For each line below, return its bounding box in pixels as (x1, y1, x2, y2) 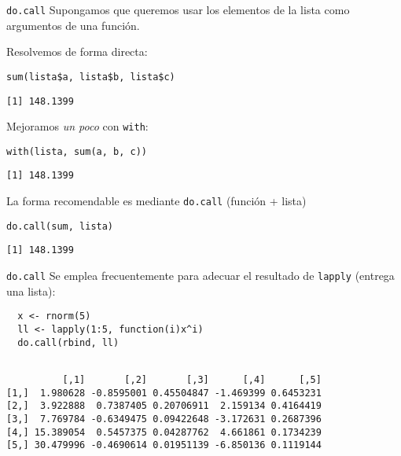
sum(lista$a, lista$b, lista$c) (6, 71, 175, 83)
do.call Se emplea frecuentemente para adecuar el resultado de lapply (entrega (6, 267, 395, 284)
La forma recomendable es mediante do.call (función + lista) (6, 193, 307, 209)
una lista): (6, 282, 56, 299)
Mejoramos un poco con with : (6, 118, 149, 134)
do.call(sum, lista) (6, 220, 114, 232)
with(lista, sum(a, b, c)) (6, 145, 147, 157)
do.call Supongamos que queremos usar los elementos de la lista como (6, 2, 350, 17)
